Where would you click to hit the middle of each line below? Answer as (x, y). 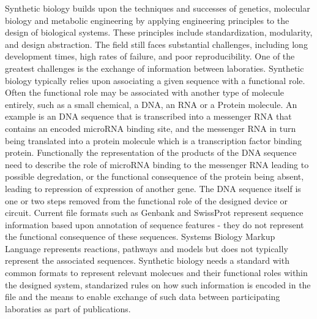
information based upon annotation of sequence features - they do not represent (155, 224)
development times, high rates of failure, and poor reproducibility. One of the (150, 56)
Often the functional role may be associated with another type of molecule (145, 92)
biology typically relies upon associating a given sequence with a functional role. (155, 80)
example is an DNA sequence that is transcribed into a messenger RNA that (148, 116)
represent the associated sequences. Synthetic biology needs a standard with (147, 260)
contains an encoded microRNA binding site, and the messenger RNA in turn (151, 128)
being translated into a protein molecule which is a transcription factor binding (154, 140)
